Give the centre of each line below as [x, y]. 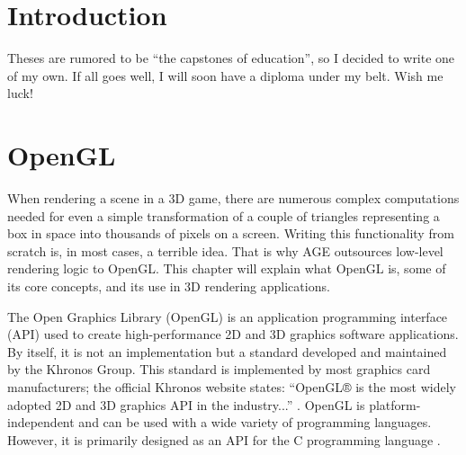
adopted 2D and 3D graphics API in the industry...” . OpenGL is [186, 404]
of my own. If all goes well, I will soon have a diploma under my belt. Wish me [225, 75]
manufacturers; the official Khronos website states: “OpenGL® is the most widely [232, 386]
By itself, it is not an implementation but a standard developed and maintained [227, 351]
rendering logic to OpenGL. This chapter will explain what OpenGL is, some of [227, 268]
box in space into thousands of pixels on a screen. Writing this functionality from [231, 233]
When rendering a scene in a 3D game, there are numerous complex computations [233, 198]
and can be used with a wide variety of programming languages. [255, 422]
